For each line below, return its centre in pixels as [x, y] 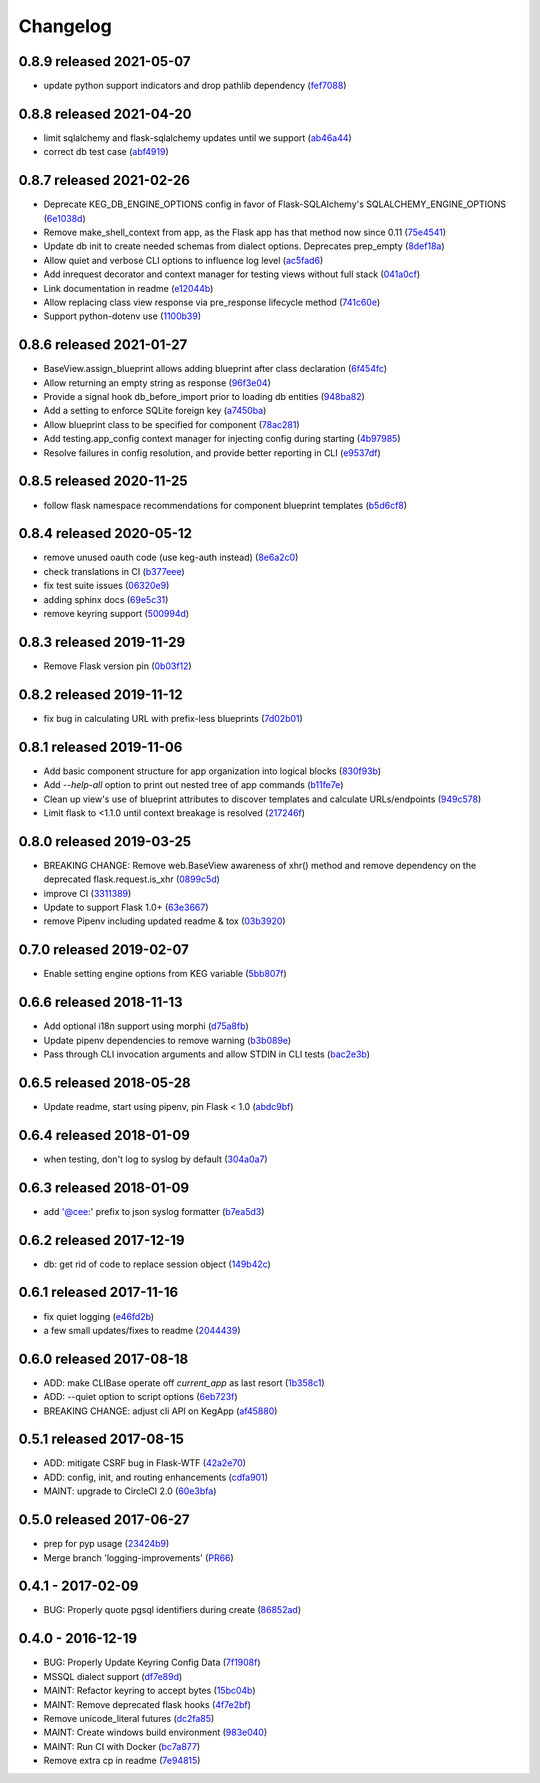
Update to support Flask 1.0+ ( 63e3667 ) [126, 907]
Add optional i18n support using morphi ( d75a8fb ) [146, 1026]
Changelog [65, 26]
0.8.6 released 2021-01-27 [103, 345]
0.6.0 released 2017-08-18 [103, 1358]
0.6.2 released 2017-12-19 [101, 1240]
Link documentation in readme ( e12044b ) [128, 288]
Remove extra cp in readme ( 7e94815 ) [122, 1761]
